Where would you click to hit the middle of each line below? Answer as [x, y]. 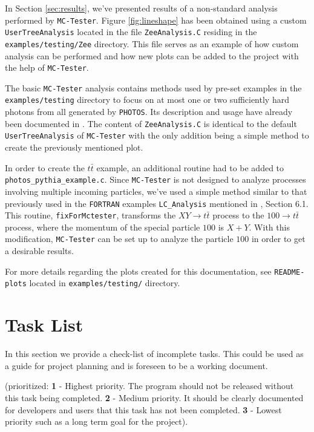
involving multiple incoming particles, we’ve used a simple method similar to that [156, 191]
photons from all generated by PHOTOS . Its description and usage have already [149, 112]
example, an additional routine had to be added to [190, 167]
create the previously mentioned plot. [74, 147]
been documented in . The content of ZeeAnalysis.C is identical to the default [151, 123]
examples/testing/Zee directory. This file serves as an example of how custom [152, 43]
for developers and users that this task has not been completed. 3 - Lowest [143, 409]
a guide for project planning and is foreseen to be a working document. [136, 365]
